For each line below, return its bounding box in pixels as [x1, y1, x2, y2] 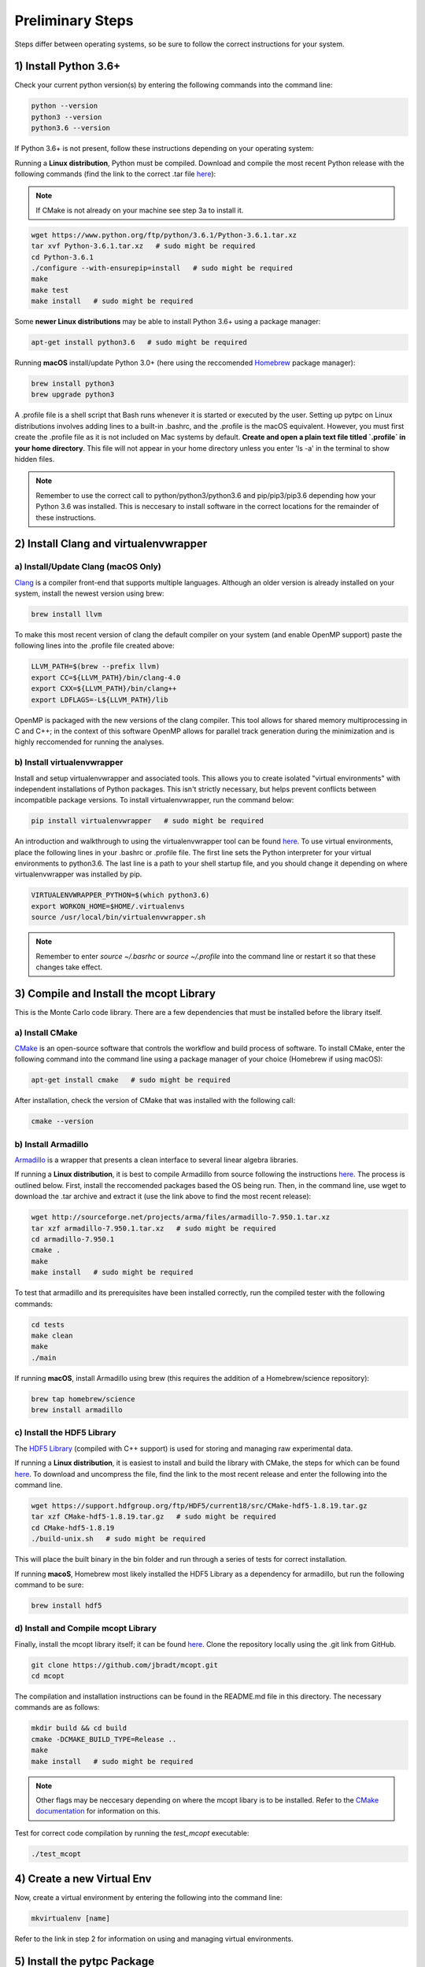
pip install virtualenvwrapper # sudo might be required [31, 817, 264, 825]
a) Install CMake [14, 1027, 78, 1038]
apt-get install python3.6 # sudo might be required [31, 338, 247, 347]
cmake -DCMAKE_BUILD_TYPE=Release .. [31, 1735, 177, 1744]
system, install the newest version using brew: [14, 589, 164, 598]
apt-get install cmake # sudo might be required [31, 1076, 231, 1085]
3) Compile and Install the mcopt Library [14, 987, 216, 1000]
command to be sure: [14, 1580, 84, 1589]
